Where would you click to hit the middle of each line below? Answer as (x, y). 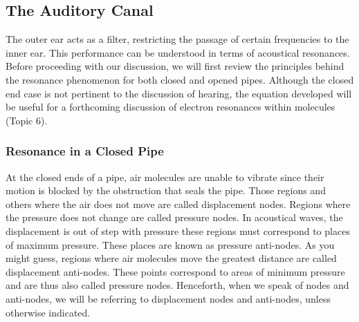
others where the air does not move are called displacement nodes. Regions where (178, 203)
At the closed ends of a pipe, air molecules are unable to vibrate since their (165, 177)
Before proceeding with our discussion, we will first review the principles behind (175, 66)
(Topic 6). (27, 120)
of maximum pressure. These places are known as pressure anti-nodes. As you (170, 244)
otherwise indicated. (48, 312)
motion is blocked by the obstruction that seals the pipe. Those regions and (166, 190)
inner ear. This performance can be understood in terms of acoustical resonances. (178, 52)
